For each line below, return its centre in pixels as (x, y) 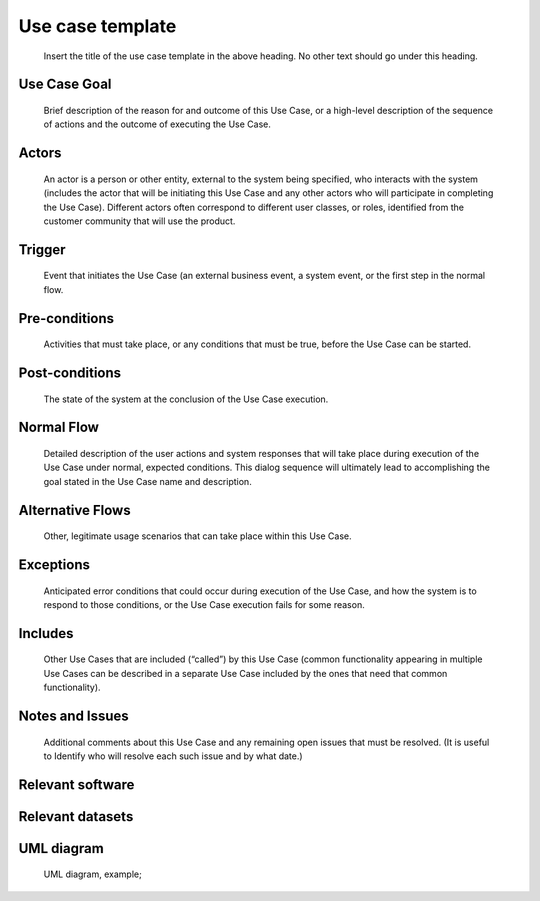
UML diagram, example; (92, 874)
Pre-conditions (66, 318)
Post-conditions (70, 372)
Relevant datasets (76, 816)
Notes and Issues (73, 715)
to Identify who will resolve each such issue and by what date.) (173, 756)
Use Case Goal (65, 84)
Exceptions (54, 564)
